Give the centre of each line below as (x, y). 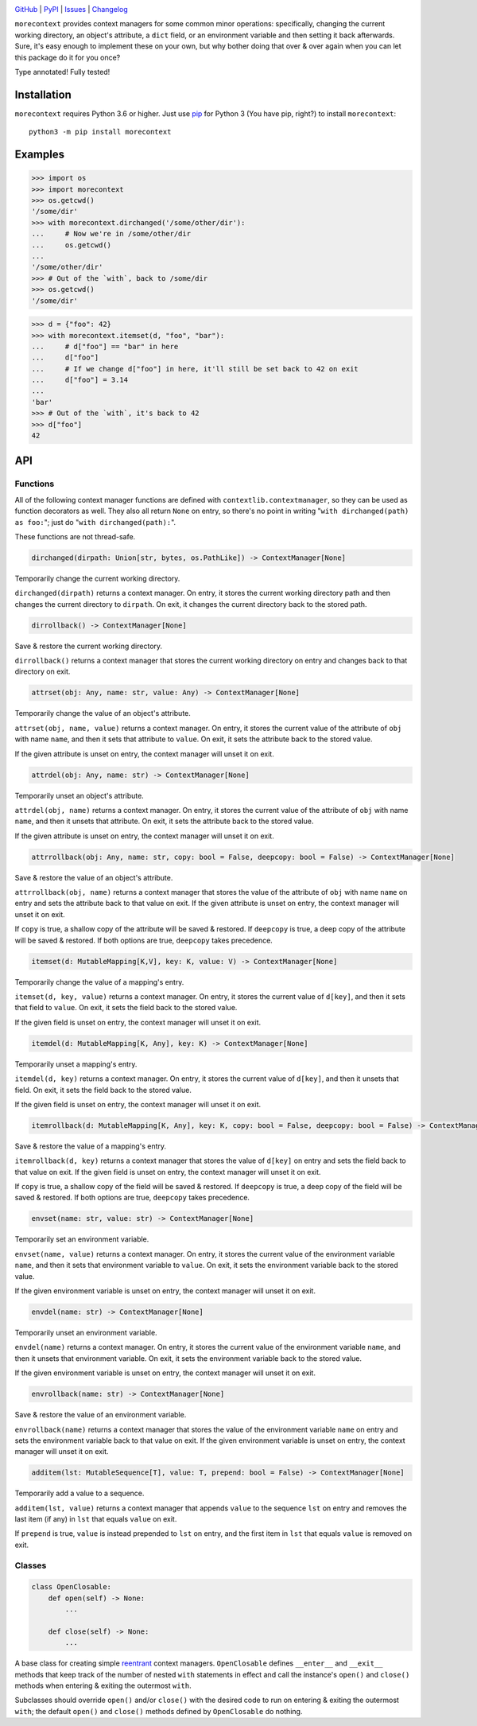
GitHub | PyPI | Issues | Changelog (71, 9)
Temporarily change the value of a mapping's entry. (99, 982)
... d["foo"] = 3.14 (80, 380)
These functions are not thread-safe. (75, 536)
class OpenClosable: (71, 1587)
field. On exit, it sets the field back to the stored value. (103, 1090)
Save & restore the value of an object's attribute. (94, 877)
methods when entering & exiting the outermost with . (103, 1685)
